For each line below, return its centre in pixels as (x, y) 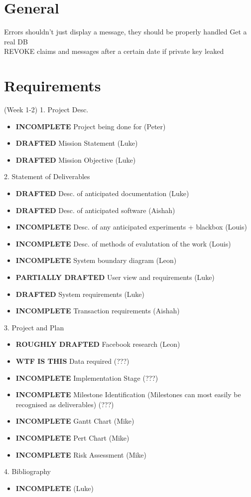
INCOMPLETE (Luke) (55, 488)
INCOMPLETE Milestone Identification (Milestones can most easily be (128, 394)
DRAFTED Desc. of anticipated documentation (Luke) (102, 193)
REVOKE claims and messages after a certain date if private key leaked (114, 51)
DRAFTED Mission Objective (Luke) (76, 159)
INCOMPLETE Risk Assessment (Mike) (81, 454)
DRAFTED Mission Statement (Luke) (77, 143)
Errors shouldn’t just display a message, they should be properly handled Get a (125, 32)
